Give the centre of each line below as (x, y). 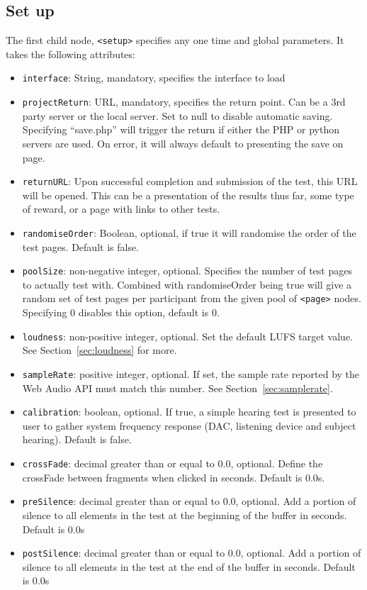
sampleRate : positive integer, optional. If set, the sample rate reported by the (191, 373)
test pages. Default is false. (81, 246)
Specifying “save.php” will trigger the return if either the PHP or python (181, 129)
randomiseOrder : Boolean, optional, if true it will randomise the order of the (189, 232)
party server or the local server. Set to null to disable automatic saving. (177, 115)
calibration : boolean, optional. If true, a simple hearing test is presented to (189, 412)
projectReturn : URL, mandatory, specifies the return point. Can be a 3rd (184, 102)
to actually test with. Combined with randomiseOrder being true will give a (187, 284)
